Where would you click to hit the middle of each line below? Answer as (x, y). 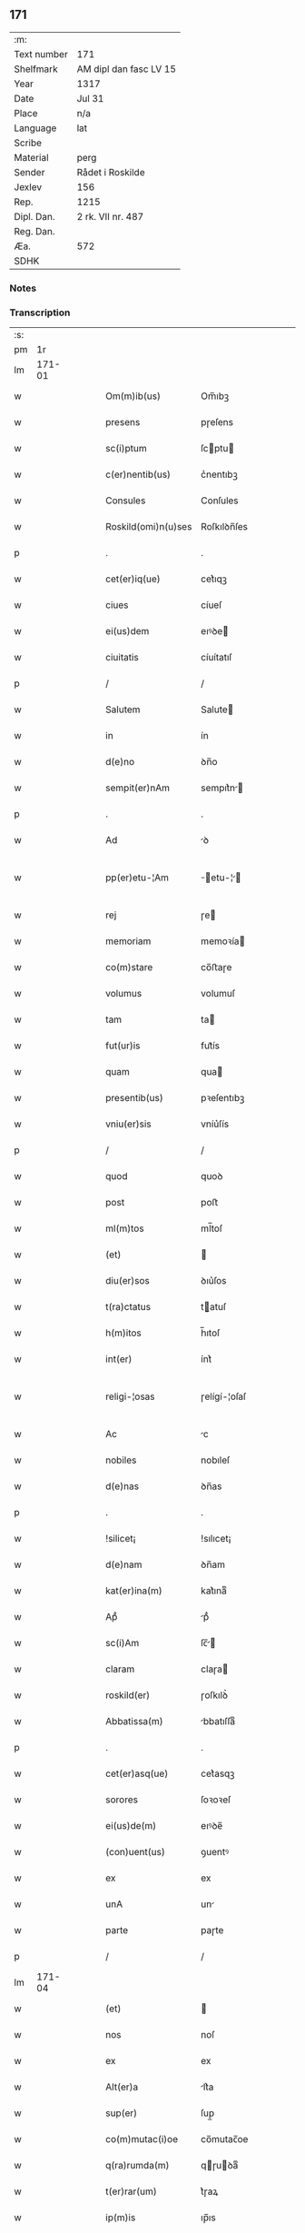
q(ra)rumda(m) (138, 2166)
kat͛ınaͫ (214, 1591)
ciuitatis (122, 658)
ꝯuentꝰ (215, 1852)
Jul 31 (90, 98)
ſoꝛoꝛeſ (216, 1800)
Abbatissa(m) (134, 1722)
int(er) (119, 1359)
